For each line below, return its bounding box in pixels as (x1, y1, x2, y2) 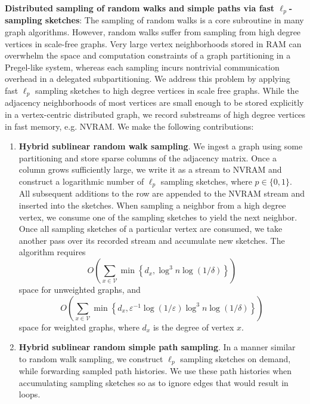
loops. (18, 388, 41, 400)
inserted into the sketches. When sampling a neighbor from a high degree (18, 199, 286, 212)
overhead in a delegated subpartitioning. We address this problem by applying (5, 72, 290, 85)
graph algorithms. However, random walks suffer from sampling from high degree (5, 26, 301, 38)
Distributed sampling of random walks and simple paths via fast (5, 2, 275, 14)
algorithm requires (18, 246, 86, 258)
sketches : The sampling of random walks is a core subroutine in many (45, 14, 304, 26)
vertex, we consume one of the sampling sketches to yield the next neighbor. (18, 210, 297, 223)
